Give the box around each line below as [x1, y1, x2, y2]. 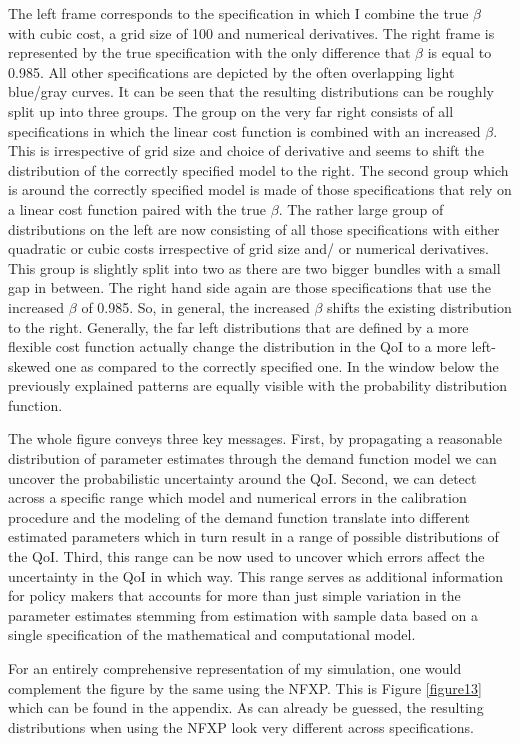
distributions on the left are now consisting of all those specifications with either [8, 218, 500, 239]
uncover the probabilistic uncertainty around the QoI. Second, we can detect [8, 467, 477, 488]
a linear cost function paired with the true [8, 198, 267, 219]
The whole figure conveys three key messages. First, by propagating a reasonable [8, 428, 502, 449]
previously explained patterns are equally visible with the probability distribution [8, 375, 508, 396]
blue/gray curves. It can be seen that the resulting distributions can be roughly [8, 81, 494, 102]
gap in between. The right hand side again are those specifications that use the [8, 277, 492, 298]
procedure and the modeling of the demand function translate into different [8, 506, 470, 527]
